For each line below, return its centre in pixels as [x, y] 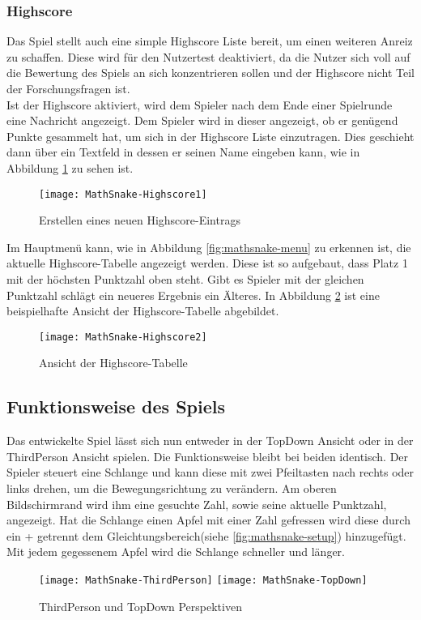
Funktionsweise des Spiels [116, 406]
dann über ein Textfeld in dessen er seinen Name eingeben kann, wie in [183, 152]
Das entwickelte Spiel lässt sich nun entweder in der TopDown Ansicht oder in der [210, 440]
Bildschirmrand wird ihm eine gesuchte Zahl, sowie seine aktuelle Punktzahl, [197, 504]
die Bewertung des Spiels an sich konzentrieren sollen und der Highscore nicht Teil [210, 73]
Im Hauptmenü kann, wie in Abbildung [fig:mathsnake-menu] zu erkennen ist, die [209, 247]
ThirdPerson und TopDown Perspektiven [140, 606]
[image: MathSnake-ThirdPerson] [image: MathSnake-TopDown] [203, 580]
